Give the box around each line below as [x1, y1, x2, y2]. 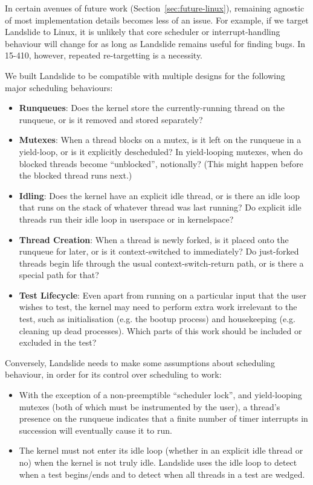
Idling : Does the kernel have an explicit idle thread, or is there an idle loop [19, 189, 300, 201]
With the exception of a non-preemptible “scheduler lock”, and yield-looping [19, 388, 302, 401]
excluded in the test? [19, 336, 97, 349]
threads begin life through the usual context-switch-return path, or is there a [19, 256, 304, 269]
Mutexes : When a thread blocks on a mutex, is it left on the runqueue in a [19, 133, 302, 146]
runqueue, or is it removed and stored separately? [19, 113, 203, 125]
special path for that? [19, 268, 99, 281]
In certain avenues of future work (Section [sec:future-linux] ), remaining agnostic [5, 2, 305, 14]
